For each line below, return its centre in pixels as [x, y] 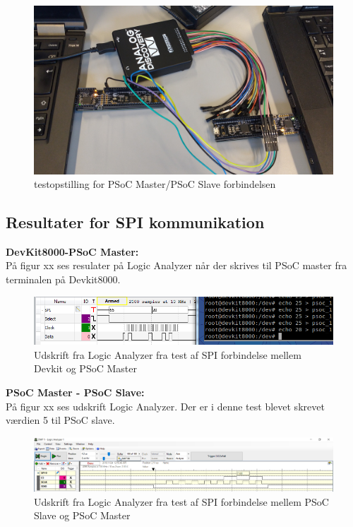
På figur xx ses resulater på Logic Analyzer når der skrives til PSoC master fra [176, 265]
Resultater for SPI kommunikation [135, 222]
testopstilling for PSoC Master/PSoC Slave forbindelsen [155, 184]
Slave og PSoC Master [82, 515]
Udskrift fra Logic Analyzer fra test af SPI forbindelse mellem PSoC [181, 501]
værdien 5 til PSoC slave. [60, 420]
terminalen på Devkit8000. [63, 279]
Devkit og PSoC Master [85, 368]
